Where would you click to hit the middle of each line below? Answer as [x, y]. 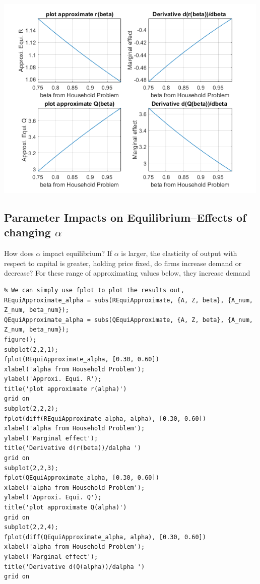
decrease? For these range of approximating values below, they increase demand [127, 273]
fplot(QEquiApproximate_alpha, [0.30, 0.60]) [82, 478]
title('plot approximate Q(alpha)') [66, 508]
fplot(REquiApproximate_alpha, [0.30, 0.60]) [82, 360]
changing [27, 232]
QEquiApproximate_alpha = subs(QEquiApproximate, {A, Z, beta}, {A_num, [128, 320]
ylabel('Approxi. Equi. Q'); [53, 498]
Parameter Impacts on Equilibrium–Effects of [125, 217]
